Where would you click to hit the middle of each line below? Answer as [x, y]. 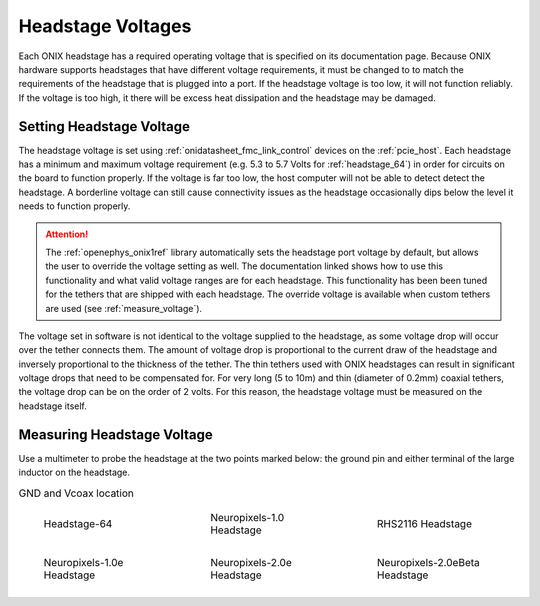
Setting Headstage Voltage [104, 126]
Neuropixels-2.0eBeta [428, 562]
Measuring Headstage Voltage [116, 434]
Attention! [67, 234]
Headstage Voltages [105, 26]
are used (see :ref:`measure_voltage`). [124, 308]
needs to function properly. [74, 206]
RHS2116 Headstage [424, 523]
